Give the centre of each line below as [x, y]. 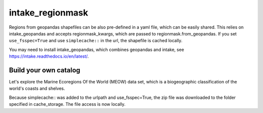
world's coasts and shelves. [37, 89]
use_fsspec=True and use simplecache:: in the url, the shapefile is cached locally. [96, 41]
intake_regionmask [49, 13]
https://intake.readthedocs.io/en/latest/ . [49, 56]
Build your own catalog [45, 70]
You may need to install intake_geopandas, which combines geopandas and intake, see [97, 49]
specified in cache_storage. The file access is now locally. [67, 104]
